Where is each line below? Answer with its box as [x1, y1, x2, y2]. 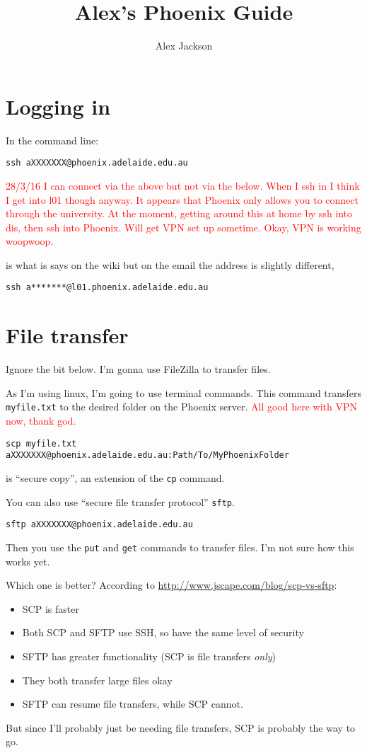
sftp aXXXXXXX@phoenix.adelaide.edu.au [6, 519, 193, 530]
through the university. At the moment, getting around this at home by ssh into [6, 206, 353, 221]
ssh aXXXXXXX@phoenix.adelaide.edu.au [6, 158, 188, 168]
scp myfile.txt [6, 438, 77, 449]
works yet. [6, 553, 50, 568]
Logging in [6, 91, 111, 120]
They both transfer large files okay [22, 672, 173, 687]
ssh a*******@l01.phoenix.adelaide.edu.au [6, 282, 209, 293]
